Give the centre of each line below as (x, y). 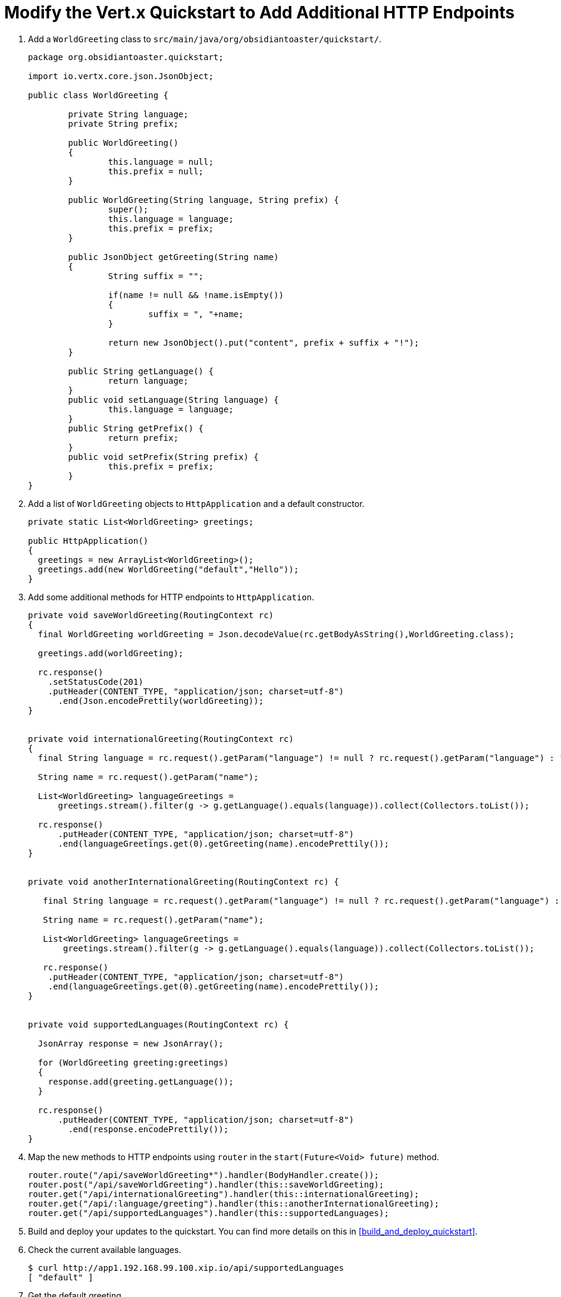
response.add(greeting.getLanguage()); (141, 1081)
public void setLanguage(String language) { (173, 400)
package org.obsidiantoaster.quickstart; (126, 57)
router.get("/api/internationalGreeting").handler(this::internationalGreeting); (224, 1194)
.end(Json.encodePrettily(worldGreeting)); (161, 701)
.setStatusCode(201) (95, 682)
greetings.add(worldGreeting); (111, 653)
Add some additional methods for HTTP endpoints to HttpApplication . (171, 597)
